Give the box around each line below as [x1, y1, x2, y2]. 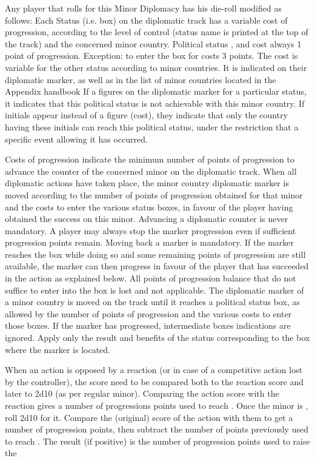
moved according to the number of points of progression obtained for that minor [5, 188, 303, 201]
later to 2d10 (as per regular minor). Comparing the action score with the [5, 387, 279, 400]
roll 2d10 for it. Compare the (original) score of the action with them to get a [5, 411, 293, 423]
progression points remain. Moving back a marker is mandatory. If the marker [5, 236, 294, 249]
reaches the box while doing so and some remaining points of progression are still [5, 247, 306, 260]
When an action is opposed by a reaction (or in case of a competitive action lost [5, 363, 303, 376]
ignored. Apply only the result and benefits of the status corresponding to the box [5, 331, 310, 344]
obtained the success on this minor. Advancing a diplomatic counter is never [5, 212, 288, 225]
